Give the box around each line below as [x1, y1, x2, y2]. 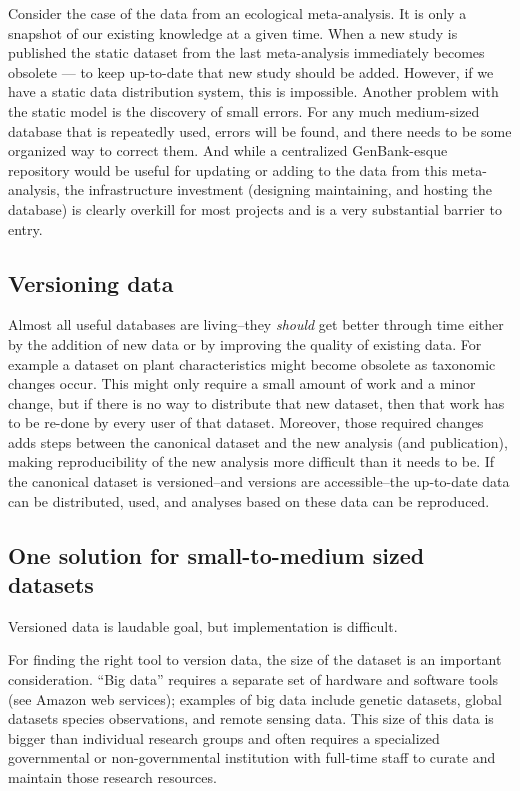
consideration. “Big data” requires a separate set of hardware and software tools [8, 669, 499, 690]
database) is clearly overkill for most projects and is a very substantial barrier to [8, 198, 502, 219]
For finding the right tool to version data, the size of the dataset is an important [8, 649, 502, 670]
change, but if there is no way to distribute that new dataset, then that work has [8, 392, 505, 413]
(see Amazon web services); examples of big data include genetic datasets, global [8, 688, 502, 709]
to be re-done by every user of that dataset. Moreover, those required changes [8, 412, 484, 433]
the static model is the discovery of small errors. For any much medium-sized [8, 100, 480, 121]
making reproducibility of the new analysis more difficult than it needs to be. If [8, 451, 495, 472]
